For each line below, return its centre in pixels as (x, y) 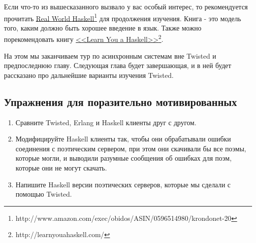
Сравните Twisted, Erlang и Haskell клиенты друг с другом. (106, 122)
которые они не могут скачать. (61, 168)
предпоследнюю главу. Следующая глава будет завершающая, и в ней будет (118, 65)
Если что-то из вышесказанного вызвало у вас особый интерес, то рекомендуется (126, 6)
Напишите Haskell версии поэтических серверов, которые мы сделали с (123, 184)
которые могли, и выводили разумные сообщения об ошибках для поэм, (124, 158)
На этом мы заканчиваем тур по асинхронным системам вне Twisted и (110, 55)
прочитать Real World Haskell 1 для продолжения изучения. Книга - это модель (123, 17)
